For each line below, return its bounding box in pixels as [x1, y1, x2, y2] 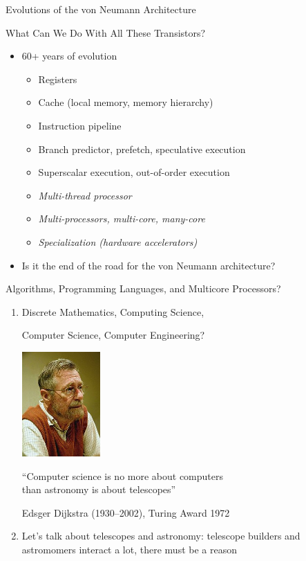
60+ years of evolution [21, 48, 117, 63]
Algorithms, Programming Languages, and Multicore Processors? [6, 281, 281, 296]
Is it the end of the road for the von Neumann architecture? [21, 258, 276, 272]
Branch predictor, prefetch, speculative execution [38, 141, 246, 156]
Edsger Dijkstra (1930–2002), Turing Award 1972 [21, 505, 230, 519]
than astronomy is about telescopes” [21, 482, 176, 497]
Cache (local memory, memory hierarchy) [38, 95, 213, 109]
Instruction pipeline [38, 118, 122, 132]
